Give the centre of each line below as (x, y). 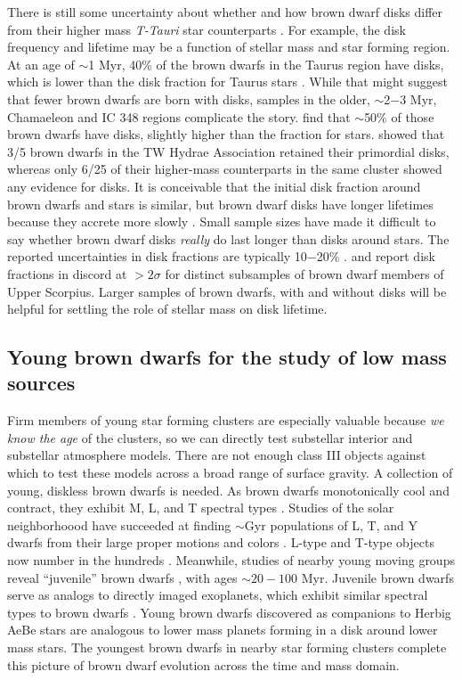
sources (41, 383)
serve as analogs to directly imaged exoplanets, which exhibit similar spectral (218, 595)
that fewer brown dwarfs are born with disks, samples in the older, (189, 98)
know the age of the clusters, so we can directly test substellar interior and (210, 437)
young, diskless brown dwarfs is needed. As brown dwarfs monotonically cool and (228, 490)
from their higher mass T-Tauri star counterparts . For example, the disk (207, 29)
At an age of (41, 64)
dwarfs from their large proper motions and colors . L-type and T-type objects (221, 542)
